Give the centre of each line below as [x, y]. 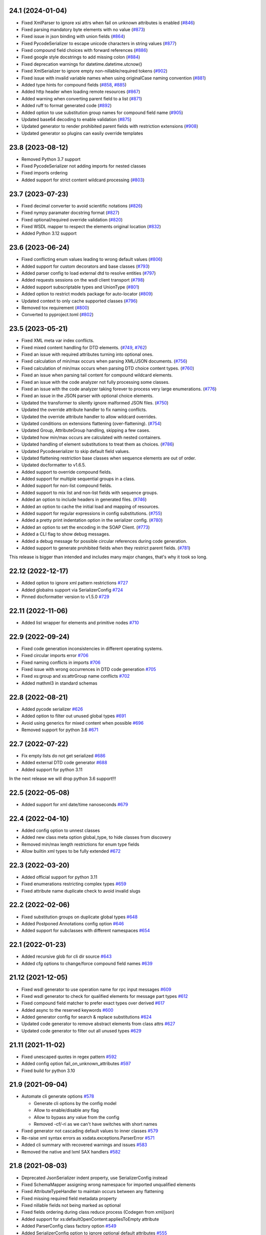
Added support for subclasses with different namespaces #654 [86, 931]
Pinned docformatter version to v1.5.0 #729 [65, 597]
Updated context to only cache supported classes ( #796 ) [80, 301]
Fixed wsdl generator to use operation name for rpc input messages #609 [97, 989]
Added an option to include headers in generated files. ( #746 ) [84, 499]
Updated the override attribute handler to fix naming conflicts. [84, 410]
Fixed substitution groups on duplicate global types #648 [80, 917]
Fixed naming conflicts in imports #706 [61, 662]
